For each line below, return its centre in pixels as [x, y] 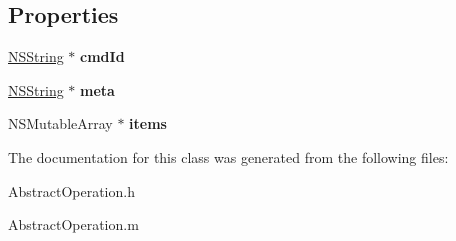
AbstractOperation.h [71, 190]
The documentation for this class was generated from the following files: [228, 156]
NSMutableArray [60, 123]
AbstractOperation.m [73, 224]
